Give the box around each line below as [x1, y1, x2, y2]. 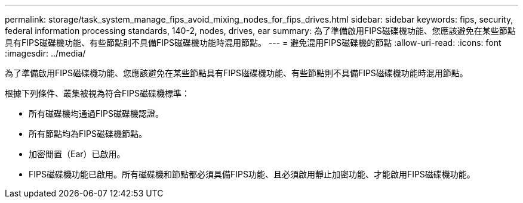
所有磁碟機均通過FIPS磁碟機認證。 [29, 108, 164, 118]
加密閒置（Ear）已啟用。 [29, 149, 125, 159]
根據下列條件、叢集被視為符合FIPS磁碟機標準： [5, 88, 190, 98]
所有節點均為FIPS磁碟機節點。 [29, 129, 147, 139]
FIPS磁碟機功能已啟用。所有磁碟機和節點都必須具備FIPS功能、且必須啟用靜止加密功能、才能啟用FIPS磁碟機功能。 [29, 169, 475, 179]
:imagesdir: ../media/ [5, 48, 86, 58]
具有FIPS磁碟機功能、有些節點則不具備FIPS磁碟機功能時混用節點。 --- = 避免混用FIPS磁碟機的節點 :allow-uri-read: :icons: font [5, 38, 502, 48]
